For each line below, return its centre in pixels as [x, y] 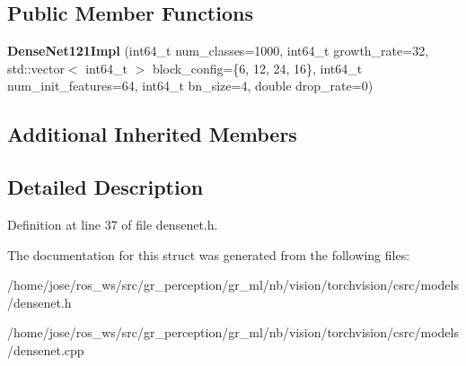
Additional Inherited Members [152, 134]
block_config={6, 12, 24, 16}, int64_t [257, 68]
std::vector [36, 68]
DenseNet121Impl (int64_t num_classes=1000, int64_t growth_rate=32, [218, 51]
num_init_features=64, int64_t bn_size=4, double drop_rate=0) [190, 86]
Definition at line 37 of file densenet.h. [113, 224]
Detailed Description [106, 187]
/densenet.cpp [46, 349]
